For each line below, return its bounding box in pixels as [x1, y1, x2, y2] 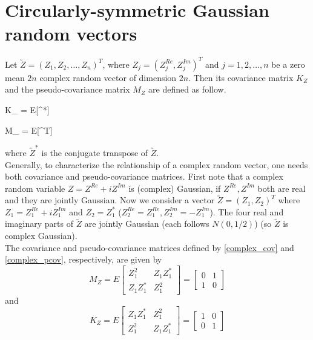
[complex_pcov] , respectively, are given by [5, 253, 162, 266]
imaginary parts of [5, 217, 73, 230]
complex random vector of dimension [39, 71, 177, 83]
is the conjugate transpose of [41, 146, 148, 159]
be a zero [271, 57, 305, 70]
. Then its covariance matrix [188, 71, 294, 83]
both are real [257, 181, 306, 194]
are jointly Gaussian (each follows [84, 217, 209, 230]
